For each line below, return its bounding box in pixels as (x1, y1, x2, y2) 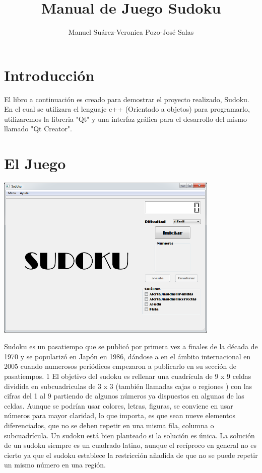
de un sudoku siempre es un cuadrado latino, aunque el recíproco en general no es (4, 440, 257, 450)
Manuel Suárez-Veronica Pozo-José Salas (68, 27, 194, 37)
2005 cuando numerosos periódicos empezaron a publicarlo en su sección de (4, 361, 236, 371)
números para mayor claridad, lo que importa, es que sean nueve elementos (4, 410, 235, 421)
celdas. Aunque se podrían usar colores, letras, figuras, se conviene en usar (4, 400, 233, 411)
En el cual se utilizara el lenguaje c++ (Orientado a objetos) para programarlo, (4, 104, 250, 114)
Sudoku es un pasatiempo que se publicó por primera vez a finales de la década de (4, 341, 258, 352)
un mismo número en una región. (4, 459, 106, 470)
